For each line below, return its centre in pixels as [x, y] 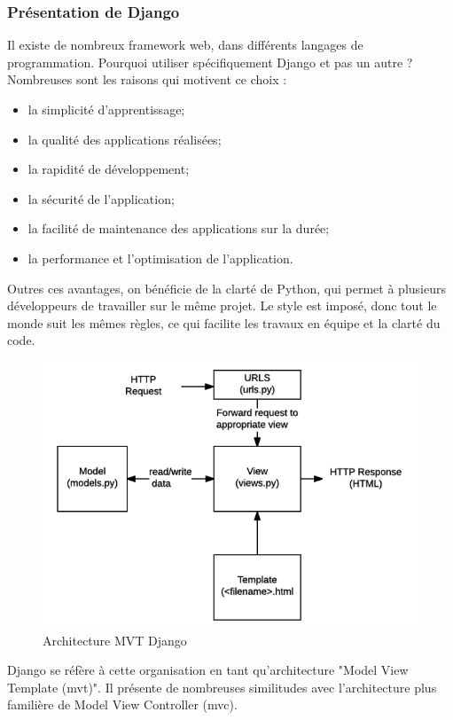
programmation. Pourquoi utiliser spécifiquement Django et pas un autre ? [210, 62]
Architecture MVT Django [115, 640]
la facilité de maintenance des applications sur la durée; [179, 228]
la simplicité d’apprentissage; [106, 109]
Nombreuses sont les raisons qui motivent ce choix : [147, 79]
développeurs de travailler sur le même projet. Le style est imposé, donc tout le [222, 305]
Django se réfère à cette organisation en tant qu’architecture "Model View [208, 670]
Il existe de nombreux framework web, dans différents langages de [185, 45]
